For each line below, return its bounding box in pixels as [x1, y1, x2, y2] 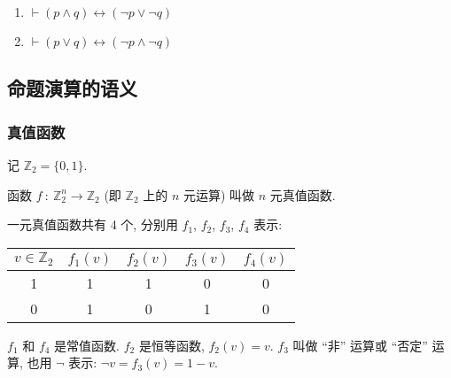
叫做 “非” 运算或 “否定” [292, 336, 428, 354]
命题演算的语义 [7, 74, 137, 102]
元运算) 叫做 [183, 185, 255, 204]
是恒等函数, [138, 336, 205, 354]
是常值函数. [54, 336, 121, 354]
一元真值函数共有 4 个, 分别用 [7, 215, 178, 234]
